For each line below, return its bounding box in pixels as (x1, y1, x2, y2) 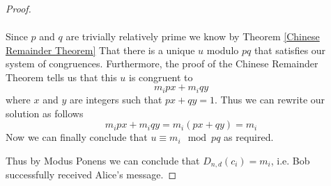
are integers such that (69, 92, 162, 106)
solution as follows (6, 105, 84, 120)
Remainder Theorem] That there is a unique (6, 42, 195, 57)
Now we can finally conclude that (6, 130, 148, 144)
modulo (206, 42, 239, 57)
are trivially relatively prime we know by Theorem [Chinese (66, 29, 320, 44)
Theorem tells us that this (6, 69, 117, 84)
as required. (224, 130, 274, 144)
